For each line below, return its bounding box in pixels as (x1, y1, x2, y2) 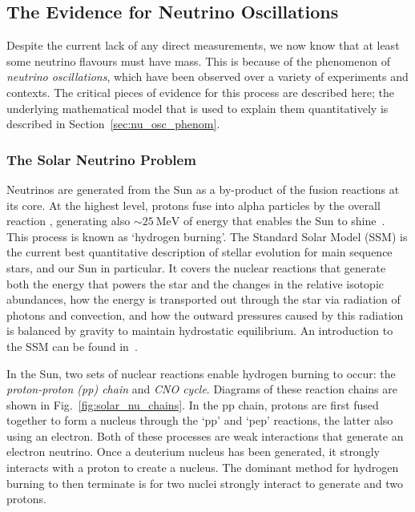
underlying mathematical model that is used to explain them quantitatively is (6, 99, 389, 116)
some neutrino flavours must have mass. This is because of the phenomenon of (6, 52, 390, 69)
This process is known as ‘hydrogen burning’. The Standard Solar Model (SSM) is (6, 228, 408, 244)
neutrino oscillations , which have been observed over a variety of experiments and (6, 68, 409, 85)
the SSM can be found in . (6, 337, 138, 354)
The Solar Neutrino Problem (6, 149, 196, 169)
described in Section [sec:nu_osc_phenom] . (6, 115, 220, 132)
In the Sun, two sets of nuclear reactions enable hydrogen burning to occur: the (6, 365, 396, 381)
